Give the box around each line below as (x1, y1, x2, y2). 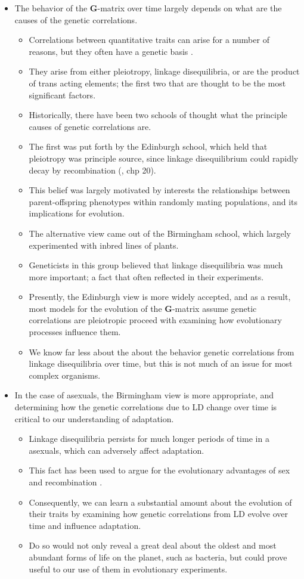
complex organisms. (29, 369, 101, 381)
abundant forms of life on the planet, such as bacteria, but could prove (29, 550, 287, 563)
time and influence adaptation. (29, 519, 141, 531)
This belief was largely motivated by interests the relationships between (29, 184, 290, 196)
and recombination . (29, 476, 103, 488)
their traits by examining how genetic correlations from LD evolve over (29, 507, 288, 520)
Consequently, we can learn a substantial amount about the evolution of (29, 496, 292, 508)
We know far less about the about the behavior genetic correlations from (29, 345, 294, 358)
